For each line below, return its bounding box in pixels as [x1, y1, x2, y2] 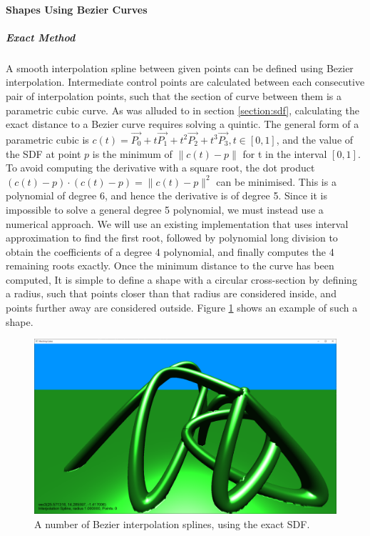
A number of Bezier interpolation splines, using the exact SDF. [34, 516, 310, 531]
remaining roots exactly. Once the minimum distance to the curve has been [6, 258, 334, 273]
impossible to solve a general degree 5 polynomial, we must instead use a [6, 202, 324, 217]
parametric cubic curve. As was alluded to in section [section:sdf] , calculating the [6, 102, 359, 117]
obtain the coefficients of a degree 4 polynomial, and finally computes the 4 [6, 244, 334, 259]
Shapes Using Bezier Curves [6, 1, 148, 16]
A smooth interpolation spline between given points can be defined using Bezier [6, 60, 354, 75]
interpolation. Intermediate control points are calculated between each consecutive [6, 74, 365, 89]
